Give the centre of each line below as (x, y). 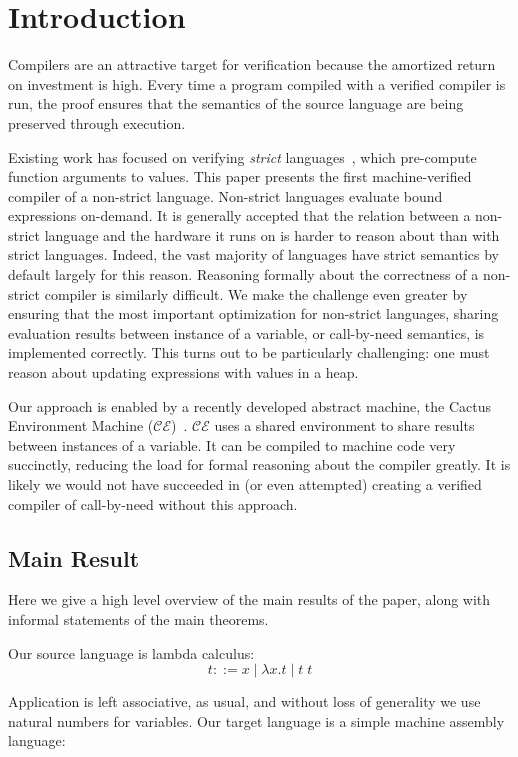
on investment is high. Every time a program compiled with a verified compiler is (257, 83)
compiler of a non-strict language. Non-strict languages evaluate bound (225, 195)
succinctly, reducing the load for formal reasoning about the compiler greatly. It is (259, 464)
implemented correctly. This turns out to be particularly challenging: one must (249, 352)
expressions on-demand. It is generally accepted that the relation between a (239, 215)
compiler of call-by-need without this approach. (153, 503)
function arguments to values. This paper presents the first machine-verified (240, 176)
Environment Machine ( (81, 425)
